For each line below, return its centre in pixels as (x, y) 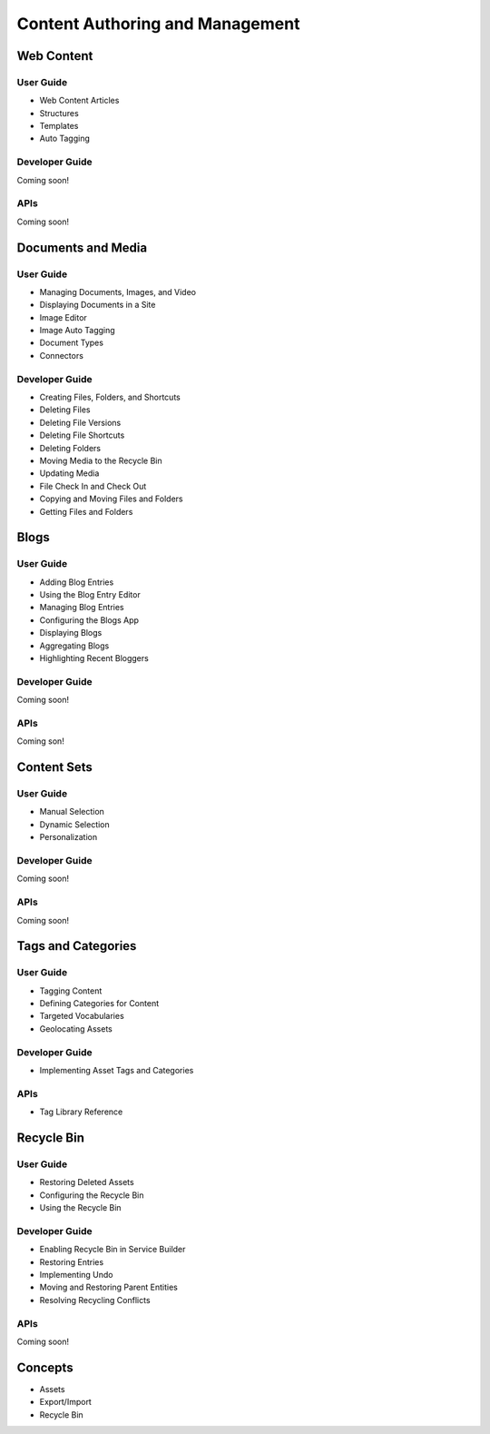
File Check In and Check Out (93, 486)
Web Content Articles (79, 101)
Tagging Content (71, 991)
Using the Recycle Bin (80, 1208)
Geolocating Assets (76, 1029)
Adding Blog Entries (77, 582)
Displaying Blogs (71, 633)
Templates (59, 126)
